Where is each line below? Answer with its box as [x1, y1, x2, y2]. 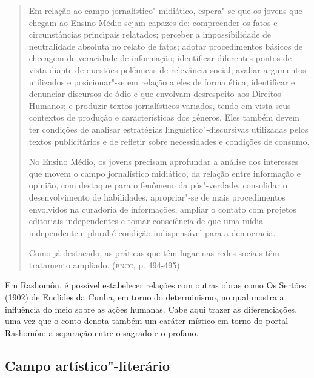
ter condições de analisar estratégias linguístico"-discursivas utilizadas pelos [28, 122, 309, 135]
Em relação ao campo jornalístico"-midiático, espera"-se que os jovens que [28, 4, 302, 16]
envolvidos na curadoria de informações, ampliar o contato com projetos [28, 202, 296, 215]
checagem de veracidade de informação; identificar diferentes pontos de [28, 51, 292, 64]
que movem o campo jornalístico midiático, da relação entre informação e [28, 167, 301, 179]
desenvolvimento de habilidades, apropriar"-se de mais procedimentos [28, 190, 286, 203]
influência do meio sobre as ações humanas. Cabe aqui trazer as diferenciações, [5, 302, 298, 315]
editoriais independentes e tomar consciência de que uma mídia [28, 214, 264, 227]
